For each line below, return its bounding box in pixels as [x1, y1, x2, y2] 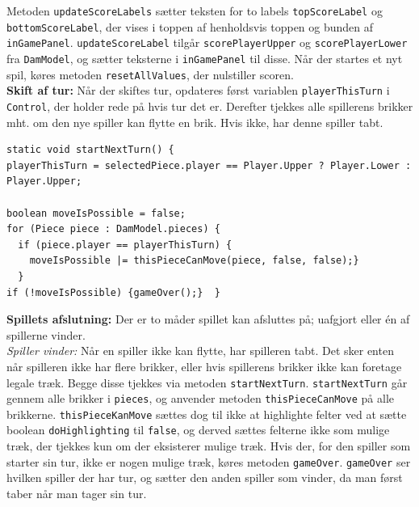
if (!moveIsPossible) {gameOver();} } [6, 286, 220, 298]
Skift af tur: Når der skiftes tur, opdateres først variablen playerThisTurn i [6, 82, 390, 99]
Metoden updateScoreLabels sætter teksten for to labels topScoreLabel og [6, 2, 383, 19]
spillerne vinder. [6, 326, 86, 343]
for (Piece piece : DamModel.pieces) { [6, 223, 220, 235]
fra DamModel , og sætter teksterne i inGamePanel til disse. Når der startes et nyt [6, 49, 403, 66]
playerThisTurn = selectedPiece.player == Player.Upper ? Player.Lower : [6, 159, 412, 171]
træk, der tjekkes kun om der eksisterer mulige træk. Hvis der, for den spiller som [6, 437, 411, 454]
